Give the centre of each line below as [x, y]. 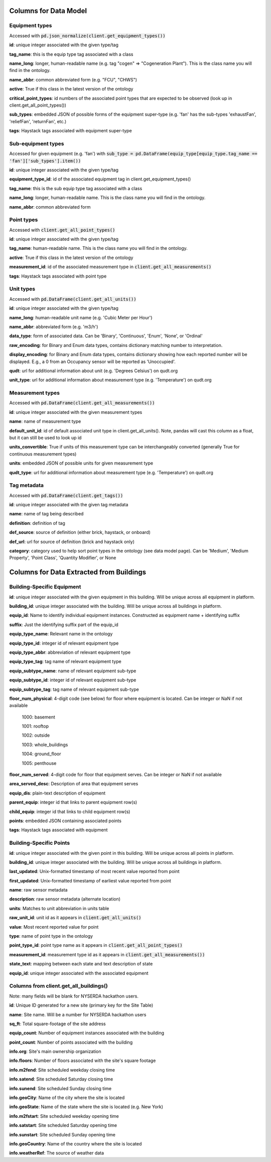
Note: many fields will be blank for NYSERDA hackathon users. [74, 996]
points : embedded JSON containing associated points [65, 821]
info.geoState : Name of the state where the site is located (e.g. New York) [86, 1107]
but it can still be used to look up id [45, 438]
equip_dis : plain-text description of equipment [57, 793]
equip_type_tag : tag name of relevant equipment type [65, 662]
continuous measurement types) [43, 454]
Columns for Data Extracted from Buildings [78, 572]
